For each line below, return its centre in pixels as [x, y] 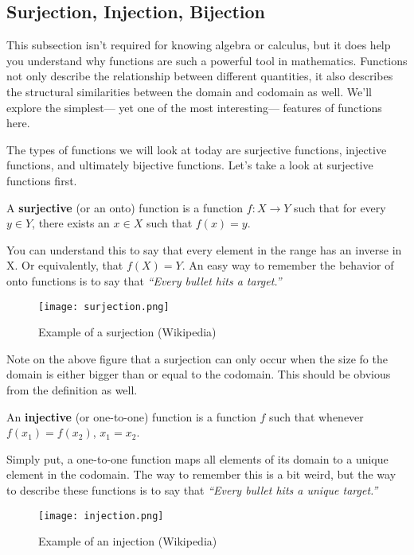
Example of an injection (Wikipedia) [128, 541]
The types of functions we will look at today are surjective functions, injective [197, 149]
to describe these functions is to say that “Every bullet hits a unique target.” [192, 489]
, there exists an [71, 223]
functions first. [42, 180]
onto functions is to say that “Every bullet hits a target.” [144, 280]
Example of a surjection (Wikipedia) [127, 332]
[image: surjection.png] [104, 307]
